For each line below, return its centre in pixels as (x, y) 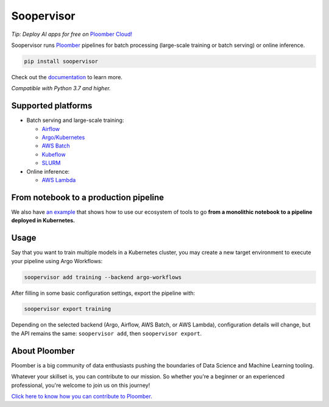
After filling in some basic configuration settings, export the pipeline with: (103, 293)
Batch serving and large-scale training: (75, 120)
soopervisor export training (68, 309)
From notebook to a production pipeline (88, 197)
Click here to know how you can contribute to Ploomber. (82, 396)
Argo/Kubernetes (63, 137)
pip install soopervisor (61, 61)
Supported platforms (52, 106)
